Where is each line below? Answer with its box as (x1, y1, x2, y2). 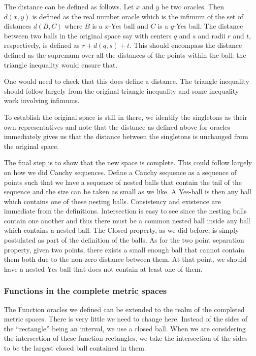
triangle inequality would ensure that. (4, 59, 118, 70)
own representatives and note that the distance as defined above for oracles (4, 121, 230, 132)
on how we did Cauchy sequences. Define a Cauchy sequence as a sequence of (4, 167, 237, 177)
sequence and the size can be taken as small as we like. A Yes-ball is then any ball (4, 186, 252, 197)
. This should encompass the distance (129, 40, 242, 50)
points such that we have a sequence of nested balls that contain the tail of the (4, 177, 242, 187)
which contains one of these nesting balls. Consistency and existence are (4, 196, 221, 206)
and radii (198, 30, 225, 40)
